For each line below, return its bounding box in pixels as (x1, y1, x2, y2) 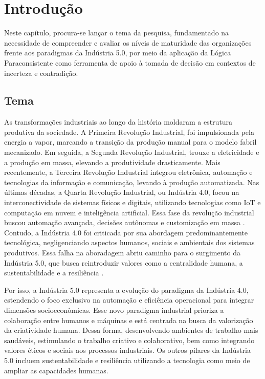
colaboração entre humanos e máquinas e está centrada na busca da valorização (4, 314, 253, 325)
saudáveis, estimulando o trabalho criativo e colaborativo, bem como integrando (4, 334, 255, 345)
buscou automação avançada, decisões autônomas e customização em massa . (4, 217, 245, 228)
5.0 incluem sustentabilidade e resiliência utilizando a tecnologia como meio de (4, 354, 250, 365)
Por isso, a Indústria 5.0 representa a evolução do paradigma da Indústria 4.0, (4, 284, 249, 295)
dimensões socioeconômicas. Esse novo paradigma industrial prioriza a (4, 304, 224, 315)
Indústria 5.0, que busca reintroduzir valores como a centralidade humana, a (4, 257, 243, 268)
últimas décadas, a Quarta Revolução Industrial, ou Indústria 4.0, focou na (4, 187, 239, 197)
